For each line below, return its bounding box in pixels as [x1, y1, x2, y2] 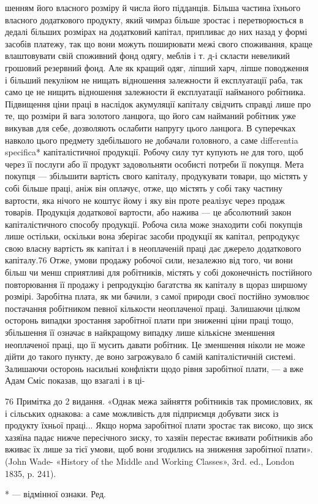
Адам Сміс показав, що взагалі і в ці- [5, 374, 145, 387]
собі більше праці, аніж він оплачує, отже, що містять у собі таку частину [5, 181, 283, 194]
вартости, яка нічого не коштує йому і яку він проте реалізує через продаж [5, 193, 285, 206]
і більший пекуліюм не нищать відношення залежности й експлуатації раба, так [5, 73, 303, 86]
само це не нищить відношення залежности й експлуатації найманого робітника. [5, 85, 306, 98]
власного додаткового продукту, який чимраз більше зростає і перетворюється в [5, 13, 304, 26]
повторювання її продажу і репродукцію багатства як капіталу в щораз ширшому [5, 277, 308, 290]
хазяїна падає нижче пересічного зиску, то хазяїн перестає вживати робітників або [5, 430, 313, 443]
